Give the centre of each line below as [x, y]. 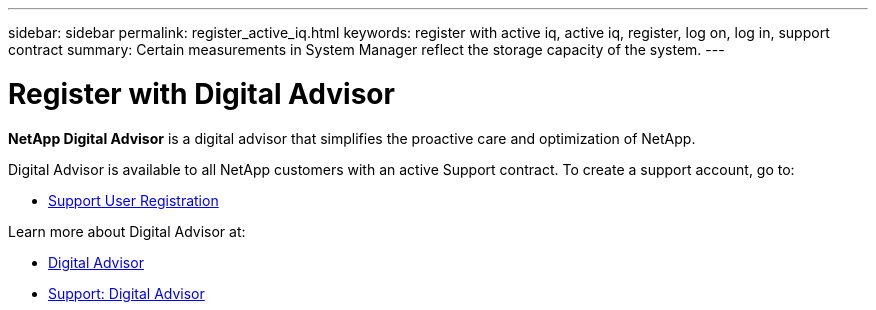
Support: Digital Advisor [126, 293]
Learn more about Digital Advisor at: [127, 231]
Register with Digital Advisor [201, 93]
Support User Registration [133, 200]
